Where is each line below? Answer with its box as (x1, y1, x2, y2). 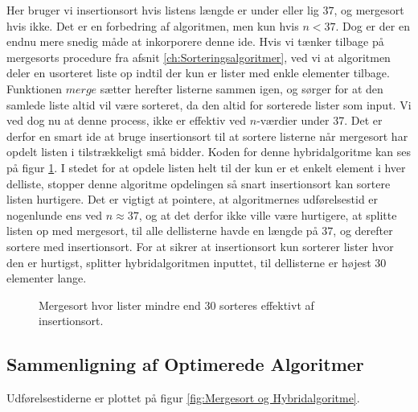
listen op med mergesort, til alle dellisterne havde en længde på (6, 222, 318, 239)
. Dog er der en (335, 17, 410, 34)
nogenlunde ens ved (6, 206, 103, 223)
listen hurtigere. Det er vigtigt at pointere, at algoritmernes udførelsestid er (6, 191, 379, 208)
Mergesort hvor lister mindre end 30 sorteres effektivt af (39, 296, 314, 313)
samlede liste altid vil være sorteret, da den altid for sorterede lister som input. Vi (6, 96, 412, 113)
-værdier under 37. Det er (256, 112, 383, 129)
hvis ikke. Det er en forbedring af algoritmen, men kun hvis (6, 17, 299, 34)
